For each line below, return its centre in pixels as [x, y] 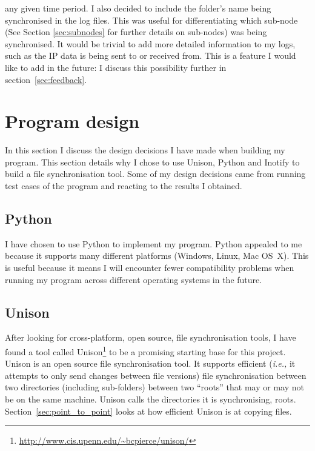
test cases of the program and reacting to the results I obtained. [124, 186]
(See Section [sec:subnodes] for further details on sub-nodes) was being [136, 32]
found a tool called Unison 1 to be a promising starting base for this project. [145, 351]
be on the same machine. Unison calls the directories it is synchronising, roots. [151, 399]
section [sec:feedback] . [46, 79]
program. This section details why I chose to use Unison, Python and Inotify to [152, 162]
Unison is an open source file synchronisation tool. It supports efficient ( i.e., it [150, 363]
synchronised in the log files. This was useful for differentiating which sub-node [151, 20]
